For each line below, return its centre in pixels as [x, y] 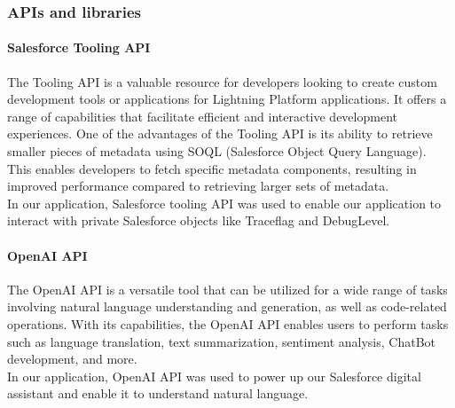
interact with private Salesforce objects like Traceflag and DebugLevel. [199, 220]
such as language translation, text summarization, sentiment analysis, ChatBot [222, 341]
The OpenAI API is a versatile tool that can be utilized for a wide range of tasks [227, 289]
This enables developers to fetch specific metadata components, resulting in [212, 168]
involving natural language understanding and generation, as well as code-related [227, 306]
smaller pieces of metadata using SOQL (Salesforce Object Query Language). [217, 151]
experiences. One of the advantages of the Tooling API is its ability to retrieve [220, 133]
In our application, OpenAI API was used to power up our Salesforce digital [214, 376]
